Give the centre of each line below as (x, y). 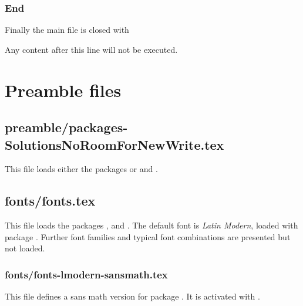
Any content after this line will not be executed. (91, 49)
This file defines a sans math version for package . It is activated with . (132, 296)
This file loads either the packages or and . (81, 169)
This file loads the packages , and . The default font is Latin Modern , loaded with (151, 225)
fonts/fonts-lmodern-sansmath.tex (86, 274)
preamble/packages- (66, 127)
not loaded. (25, 248)
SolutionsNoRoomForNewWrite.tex (115, 144)
